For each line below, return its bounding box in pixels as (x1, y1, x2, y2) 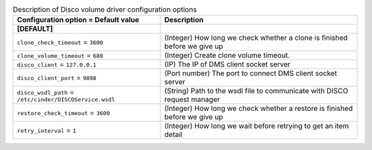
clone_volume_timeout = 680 (17, 51, 103, 60)
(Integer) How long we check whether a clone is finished (164, 33, 348, 42)
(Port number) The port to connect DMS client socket (164, 68, 338, 78)
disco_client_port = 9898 (17, 73, 96, 82)
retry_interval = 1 (17, 125, 76, 135)
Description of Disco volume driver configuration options (12, 5, 197, 14)
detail (164, 130, 183, 140)
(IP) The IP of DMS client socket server (164, 60, 291, 69)
